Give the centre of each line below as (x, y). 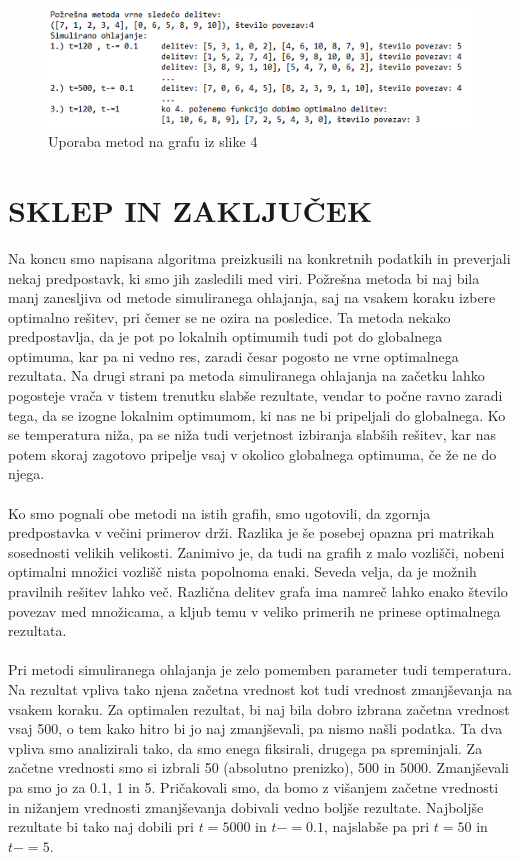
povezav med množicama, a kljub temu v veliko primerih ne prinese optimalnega (254, 610)
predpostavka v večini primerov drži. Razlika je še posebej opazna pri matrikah (251, 532)
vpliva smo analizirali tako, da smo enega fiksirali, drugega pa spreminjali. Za (245, 747)
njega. (26, 473)
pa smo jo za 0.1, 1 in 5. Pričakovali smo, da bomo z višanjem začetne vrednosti (253, 786)
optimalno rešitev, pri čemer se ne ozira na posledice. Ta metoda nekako (229, 316)
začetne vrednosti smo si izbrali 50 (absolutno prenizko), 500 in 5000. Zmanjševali (258, 767)
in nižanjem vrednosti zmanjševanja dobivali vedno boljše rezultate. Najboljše (246, 806)
